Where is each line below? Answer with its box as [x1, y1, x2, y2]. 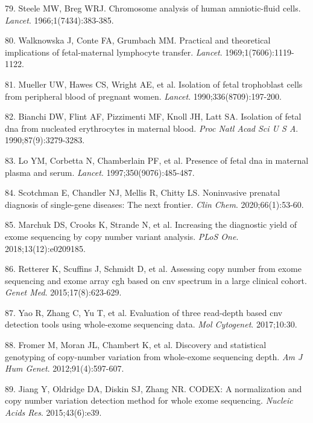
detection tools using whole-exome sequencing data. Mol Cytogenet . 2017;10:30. [5, 318, 297, 331]
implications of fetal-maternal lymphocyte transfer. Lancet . [5, 45, 223, 58]
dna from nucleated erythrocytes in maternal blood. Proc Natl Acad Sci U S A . [5, 121, 299, 134]
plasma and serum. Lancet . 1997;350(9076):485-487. [5, 166, 195, 178]
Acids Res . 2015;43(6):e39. [5, 406, 102, 419]
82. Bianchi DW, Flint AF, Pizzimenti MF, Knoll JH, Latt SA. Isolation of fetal [5, 110, 302, 123]
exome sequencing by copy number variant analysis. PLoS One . [5, 230, 239, 242]
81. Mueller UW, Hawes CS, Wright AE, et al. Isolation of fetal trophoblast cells [5, 77, 303, 90]
